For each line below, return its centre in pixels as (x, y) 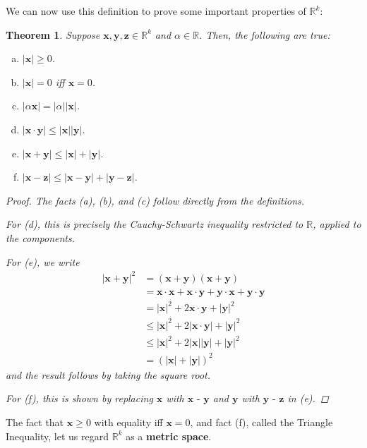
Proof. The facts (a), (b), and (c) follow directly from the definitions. (155, 200)
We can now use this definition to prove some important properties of (156, 11)
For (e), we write (43, 261)
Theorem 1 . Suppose (53, 34)
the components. (41, 237)
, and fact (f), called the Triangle (261, 422)
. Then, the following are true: (265, 34)
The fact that (35, 422)
